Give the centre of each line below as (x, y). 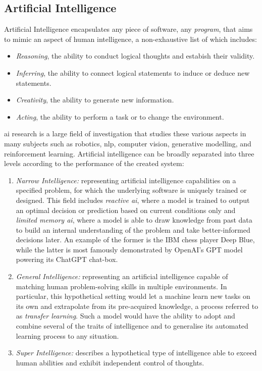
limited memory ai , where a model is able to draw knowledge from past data (134, 220)
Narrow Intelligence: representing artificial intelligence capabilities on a (126, 180)
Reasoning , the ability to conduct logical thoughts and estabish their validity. (135, 56)
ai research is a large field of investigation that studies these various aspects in (125, 134)
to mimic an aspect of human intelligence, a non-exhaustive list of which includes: (130, 39)
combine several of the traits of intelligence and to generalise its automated (132, 326)
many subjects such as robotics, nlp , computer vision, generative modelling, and (128, 143)
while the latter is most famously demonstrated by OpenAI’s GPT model (129, 249)
